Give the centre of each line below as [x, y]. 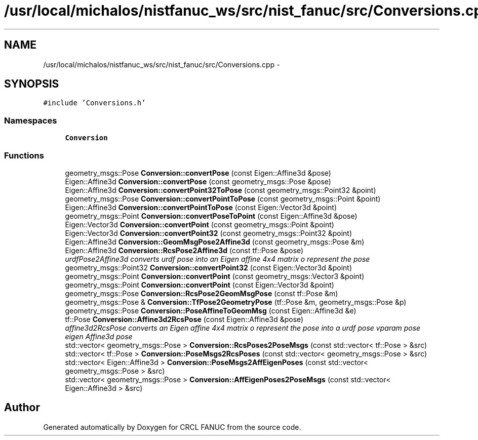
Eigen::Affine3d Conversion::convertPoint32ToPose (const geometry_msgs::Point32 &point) [221, 190]
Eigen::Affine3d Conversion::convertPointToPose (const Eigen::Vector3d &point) [201, 207]
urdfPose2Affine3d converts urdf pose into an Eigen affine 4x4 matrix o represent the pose [217, 259]
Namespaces [31, 120]
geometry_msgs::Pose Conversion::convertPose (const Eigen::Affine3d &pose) [198, 173]
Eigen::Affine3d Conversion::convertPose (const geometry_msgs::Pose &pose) [198, 181]
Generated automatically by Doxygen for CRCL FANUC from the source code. [172, 427]
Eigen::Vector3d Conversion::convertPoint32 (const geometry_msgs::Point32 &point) [208, 233]
